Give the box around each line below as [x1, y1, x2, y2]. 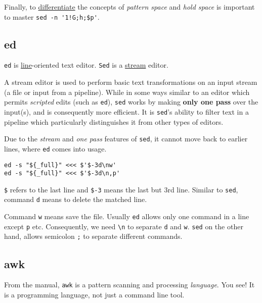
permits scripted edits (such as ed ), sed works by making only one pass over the [4, 96, 258, 107]
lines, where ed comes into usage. [4, 143, 107, 154]
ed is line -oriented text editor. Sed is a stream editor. [4, 60, 168, 70]
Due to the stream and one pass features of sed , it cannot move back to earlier [4, 133, 248, 144]
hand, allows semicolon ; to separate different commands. [4, 231, 183, 241]
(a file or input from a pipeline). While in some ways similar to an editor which [4, 86, 250, 97]
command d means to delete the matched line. [4, 194, 147, 205]
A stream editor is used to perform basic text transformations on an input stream [4, 77, 257, 87]
